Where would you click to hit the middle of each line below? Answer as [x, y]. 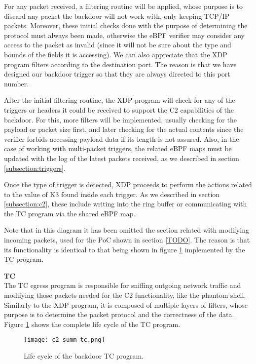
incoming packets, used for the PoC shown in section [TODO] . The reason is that [127, 240]
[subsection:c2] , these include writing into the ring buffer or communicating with [126, 204]
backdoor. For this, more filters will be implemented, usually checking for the [120, 119]
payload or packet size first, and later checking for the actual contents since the [124, 129]
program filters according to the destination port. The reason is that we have [120, 64]
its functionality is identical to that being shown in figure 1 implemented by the [125, 249]
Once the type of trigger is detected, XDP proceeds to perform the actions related [128, 184]
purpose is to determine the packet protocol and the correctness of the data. [119, 314]
